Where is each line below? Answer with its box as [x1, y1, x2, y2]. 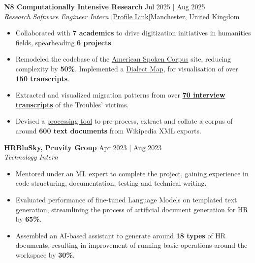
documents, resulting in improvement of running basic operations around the [15, 240, 248, 250]
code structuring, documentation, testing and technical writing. [15, 178, 207, 188]
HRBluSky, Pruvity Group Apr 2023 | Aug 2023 [4, 142, 162, 152]
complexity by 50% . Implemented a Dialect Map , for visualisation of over [15, 63, 238, 73]
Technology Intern [4, 152, 58, 162]
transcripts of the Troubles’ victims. [15, 99, 129, 109]
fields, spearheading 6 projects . [15, 37, 113, 47]
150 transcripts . [15, 73, 70, 83]
